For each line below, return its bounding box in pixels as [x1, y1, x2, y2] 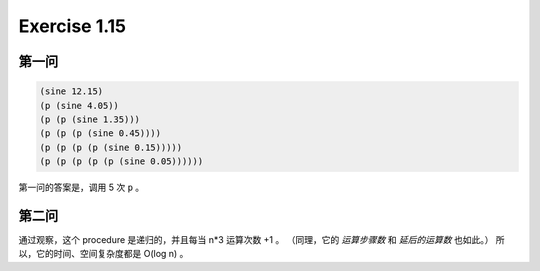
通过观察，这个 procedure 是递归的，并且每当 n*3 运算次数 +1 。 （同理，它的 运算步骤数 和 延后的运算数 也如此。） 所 [18, 234, 505, 245]
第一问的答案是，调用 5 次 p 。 [18, 181, 145, 194]
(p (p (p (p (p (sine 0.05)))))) [39, 156, 204, 167]
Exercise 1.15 [18, 15, 127, 37]
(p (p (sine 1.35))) [39, 113, 140, 125]
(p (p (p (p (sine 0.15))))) [39, 141, 183, 153]
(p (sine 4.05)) [39, 100, 120, 111]
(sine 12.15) [39, 86, 104, 97]
